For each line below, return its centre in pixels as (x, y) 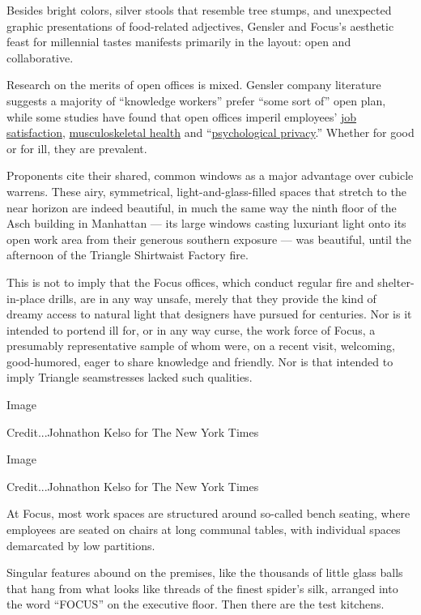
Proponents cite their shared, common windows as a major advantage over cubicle (210, 175)
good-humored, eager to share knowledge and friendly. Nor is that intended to (200, 361)
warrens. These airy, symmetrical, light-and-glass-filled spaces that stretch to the (206, 191)
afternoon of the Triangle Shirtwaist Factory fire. (128, 255)
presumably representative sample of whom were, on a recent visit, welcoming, (201, 346)
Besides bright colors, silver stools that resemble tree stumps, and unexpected (199, 10)
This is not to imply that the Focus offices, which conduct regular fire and (190, 282)
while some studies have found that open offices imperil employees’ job (182, 116)
